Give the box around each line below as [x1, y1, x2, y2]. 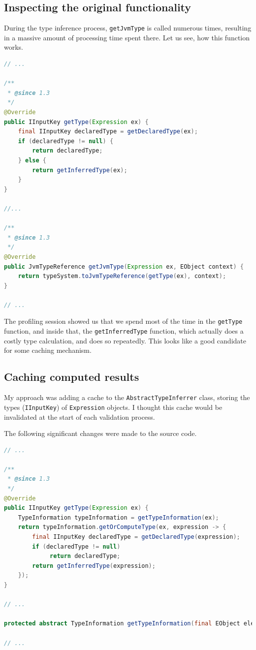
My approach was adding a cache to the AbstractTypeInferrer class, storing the [4, 392, 250, 402]
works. [4, 42, 24, 52]
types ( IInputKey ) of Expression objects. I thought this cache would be [4, 402, 223, 412]
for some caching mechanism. [4, 345, 92, 355]
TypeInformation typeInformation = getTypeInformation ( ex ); [18, 514, 219, 521]
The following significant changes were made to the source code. [4, 428, 197, 438]
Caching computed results [4, 369, 139, 384]
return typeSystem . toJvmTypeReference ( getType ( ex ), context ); [18, 273, 226, 280]
